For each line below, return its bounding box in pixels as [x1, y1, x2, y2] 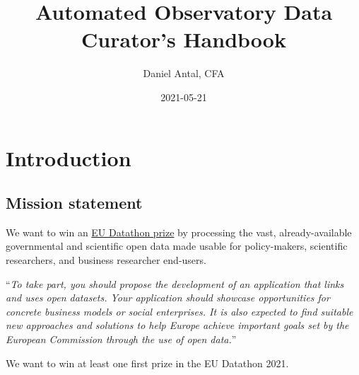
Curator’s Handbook [81, 25, 286, 54]
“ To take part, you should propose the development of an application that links [6, 276, 344, 291]
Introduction [6, 143, 131, 172]
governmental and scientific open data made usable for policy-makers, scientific [6, 238, 348, 253]
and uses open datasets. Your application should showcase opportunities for [6, 290, 330, 305]
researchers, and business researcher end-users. [6, 253, 206, 267]
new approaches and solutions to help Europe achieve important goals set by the [6, 318, 349, 333]
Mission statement [6, 192, 143, 214]
